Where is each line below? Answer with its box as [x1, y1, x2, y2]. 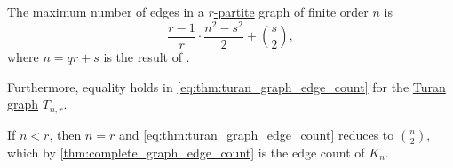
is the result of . [103, 48, 190, 66]
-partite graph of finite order [213, 3, 369, 20]
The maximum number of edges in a [7, 3, 204, 20]
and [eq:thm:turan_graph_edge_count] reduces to [118, 125, 394, 143]
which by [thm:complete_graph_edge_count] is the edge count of [7, 142, 365, 161]
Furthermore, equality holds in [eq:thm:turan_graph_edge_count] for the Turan [7, 77, 446, 95]
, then [49, 125, 82, 143]
